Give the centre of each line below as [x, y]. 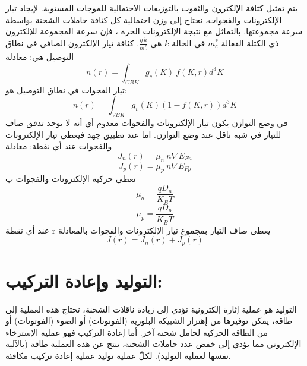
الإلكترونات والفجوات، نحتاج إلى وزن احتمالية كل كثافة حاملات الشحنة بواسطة [144, 19]
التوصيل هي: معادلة [40, 57]
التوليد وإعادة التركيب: [84, 280]
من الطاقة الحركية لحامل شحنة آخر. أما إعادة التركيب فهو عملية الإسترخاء [137, 332]
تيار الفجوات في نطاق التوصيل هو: [66, 89]
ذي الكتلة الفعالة [250, 42]
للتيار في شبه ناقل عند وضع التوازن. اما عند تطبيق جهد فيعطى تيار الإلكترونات [143, 134]
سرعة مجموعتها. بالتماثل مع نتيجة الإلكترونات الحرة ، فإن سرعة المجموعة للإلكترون [154, 31]
